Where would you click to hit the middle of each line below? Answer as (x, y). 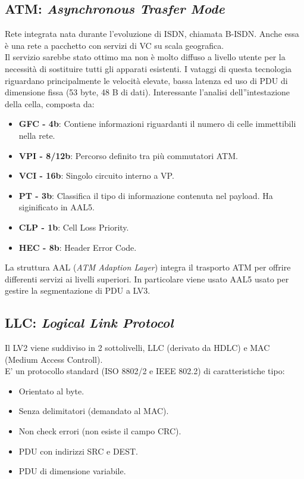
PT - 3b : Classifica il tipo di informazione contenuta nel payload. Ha (146, 195)
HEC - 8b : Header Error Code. (78, 247)
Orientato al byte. (51, 391)
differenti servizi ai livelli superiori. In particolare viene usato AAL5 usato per (147, 279)
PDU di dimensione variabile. (72, 471)
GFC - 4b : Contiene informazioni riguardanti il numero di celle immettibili (157, 124)
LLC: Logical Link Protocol (89, 323)
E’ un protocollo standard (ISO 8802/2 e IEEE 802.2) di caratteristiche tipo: (145, 371)
